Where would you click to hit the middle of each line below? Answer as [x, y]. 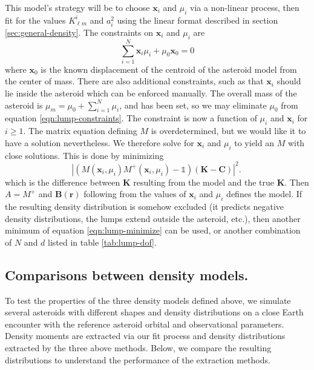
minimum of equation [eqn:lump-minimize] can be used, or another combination [153, 230]
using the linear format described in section [198, 20]
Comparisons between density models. [127, 274]
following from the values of [135, 194]
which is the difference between [63, 182]
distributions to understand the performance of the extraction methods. [138, 359]
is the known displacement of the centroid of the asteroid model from [169, 69]
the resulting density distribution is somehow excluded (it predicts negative [145, 207]
